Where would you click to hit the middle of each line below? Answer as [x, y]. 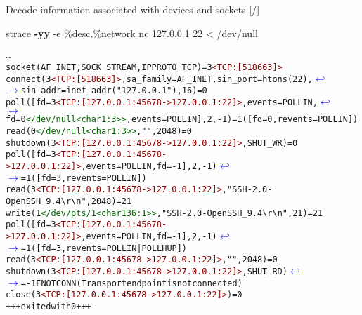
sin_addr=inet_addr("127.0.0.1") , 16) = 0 [114, 91]
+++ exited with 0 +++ [49, 306]
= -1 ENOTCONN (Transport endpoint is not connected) [131, 283]
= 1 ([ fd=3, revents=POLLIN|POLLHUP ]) [104, 248]
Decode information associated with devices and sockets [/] [133, 9]
